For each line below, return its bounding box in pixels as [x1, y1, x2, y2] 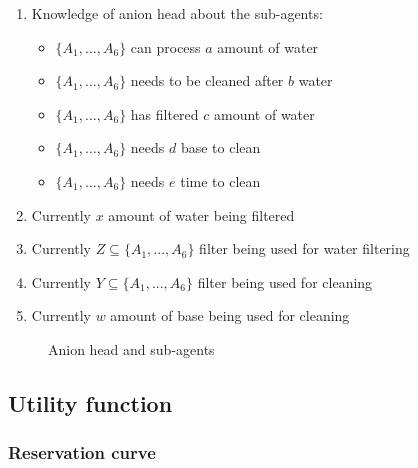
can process [130, 36, 201, 57]
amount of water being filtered [108, 204, 295, 225]
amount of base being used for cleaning [110, 305, 350, 326]
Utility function [8, 387, 173, 418]
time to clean [180, 170, 261, 191]
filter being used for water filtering [199, 238, 410, 259]
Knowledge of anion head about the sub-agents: [31, 3, 323, 23]
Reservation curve [8, 440, 156, 465]
